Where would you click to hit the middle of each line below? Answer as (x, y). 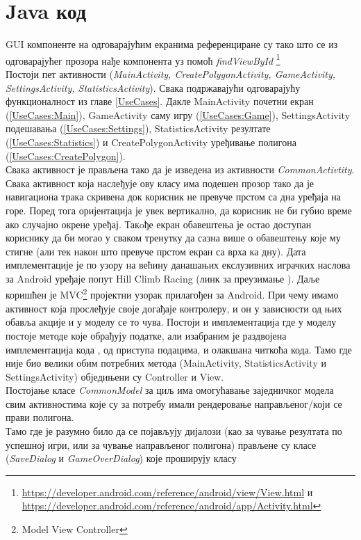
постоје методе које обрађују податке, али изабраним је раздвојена (146, 335)
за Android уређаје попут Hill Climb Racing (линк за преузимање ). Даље (163, 278)
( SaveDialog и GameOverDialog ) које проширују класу (121, 458)
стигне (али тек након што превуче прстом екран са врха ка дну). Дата (156, 251)
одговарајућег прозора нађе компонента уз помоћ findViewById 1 (143, 59)
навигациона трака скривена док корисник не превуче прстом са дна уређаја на (173, 197)
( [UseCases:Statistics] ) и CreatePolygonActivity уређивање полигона (151, 142)
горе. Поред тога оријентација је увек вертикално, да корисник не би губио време (179, 210)
